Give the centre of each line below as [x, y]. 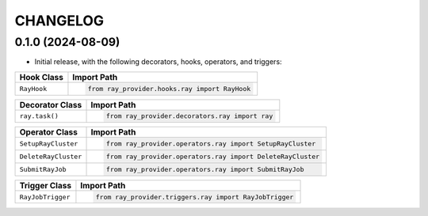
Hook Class [41, 77]
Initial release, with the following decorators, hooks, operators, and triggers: [158, 62]
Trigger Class [45, 185]
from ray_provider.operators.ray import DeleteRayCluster [213, 157]
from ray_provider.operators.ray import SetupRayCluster [211, 144]
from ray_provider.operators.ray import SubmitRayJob [205, 169]
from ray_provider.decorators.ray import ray [189, 116]
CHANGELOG [59, 21]
